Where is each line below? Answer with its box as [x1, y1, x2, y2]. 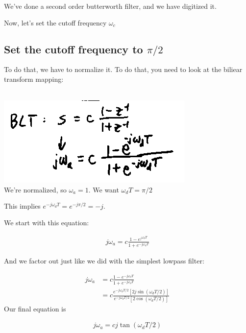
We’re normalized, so [4, 184, 67, 194]
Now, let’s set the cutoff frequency [4, 17, 107, 27]
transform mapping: [4, 73, 64, 84]
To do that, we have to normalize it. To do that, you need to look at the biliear [4, 64, 243, 74]
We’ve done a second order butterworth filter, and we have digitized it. [4, 1, 217, 11]
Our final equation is [4, 303, 66, 313]
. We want [88, 184, 119, 194]
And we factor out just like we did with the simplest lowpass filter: [4, 256, 204, 266]
